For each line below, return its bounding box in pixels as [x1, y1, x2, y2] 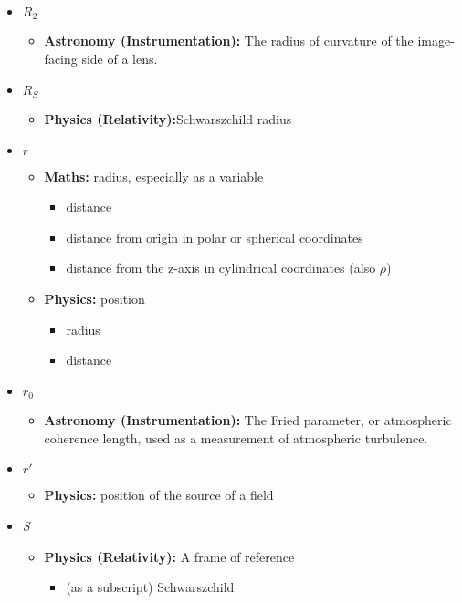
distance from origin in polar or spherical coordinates [66, 227, 363, 246]
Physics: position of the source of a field [44, 485, 274, 504]
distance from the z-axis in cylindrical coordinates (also [66, 258, 376, 277]
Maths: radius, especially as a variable [44, 166, 264, 185]
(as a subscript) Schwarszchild [66, 577, 235, 597]
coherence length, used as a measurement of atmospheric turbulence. [44, 428, 428, 447]
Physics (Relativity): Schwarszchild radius [44, 109, 292, 129]
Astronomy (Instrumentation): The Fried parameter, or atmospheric [44, 411, 452, 430]
